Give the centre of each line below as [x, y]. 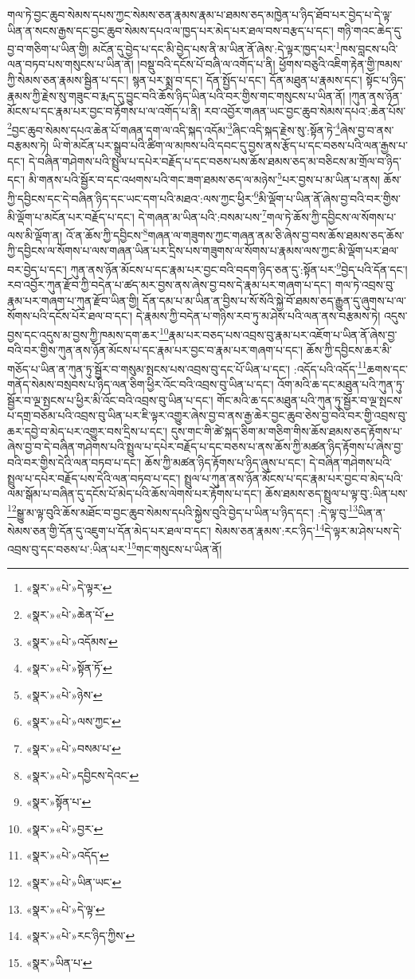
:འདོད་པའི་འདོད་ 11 [330, 367]
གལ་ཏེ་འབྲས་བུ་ [365, 285]
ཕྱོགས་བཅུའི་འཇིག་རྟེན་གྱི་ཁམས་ [341, 64]
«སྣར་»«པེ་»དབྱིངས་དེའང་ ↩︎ [82, 775]
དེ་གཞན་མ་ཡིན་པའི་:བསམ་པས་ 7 [202, 215]
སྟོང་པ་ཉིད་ [386, 80]
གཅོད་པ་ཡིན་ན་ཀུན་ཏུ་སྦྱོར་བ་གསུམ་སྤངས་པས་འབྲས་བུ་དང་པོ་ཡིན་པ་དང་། [149, 368]
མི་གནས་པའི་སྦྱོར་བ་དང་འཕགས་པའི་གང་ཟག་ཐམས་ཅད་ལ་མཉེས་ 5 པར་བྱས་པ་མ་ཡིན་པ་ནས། [204, 178]
